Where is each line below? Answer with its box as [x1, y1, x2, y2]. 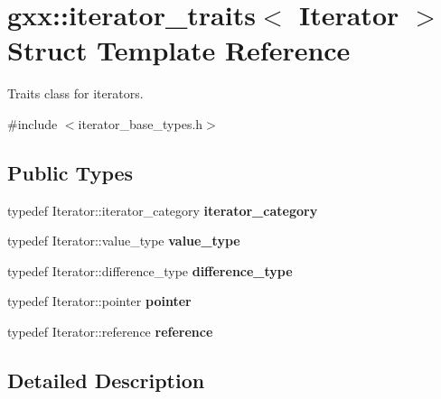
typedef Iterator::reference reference [7, 322, 213, 341]
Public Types [7, 158, 134, 186]
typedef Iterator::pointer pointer [7, 292, 192, 311]
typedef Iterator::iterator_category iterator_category [7, 200, 318, 219]
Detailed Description [7, 367, 205, 394]
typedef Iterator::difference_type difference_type [7, 261, 293, 280]
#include [7, 114, 58, 133]
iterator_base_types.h [78, 114, 203, 133]
